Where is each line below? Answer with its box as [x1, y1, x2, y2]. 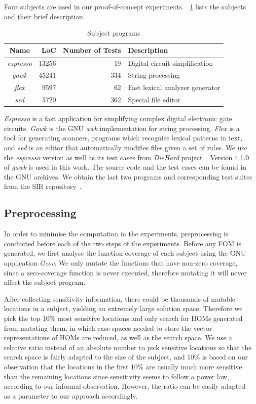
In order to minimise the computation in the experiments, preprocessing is [4, 228, 229, 239]
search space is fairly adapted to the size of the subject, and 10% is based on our [4, 352, 248, 362]
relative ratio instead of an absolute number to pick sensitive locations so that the [4, 342, 252, 352]
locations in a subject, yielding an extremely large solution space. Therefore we [4, 303, 243, 314]
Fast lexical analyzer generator [128, 82, 220, 92]
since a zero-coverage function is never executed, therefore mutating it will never [4, 267, 247, 277]
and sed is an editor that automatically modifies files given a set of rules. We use [4, 142, 248, 153]
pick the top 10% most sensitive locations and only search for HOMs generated [4, 313, 243, 323]
